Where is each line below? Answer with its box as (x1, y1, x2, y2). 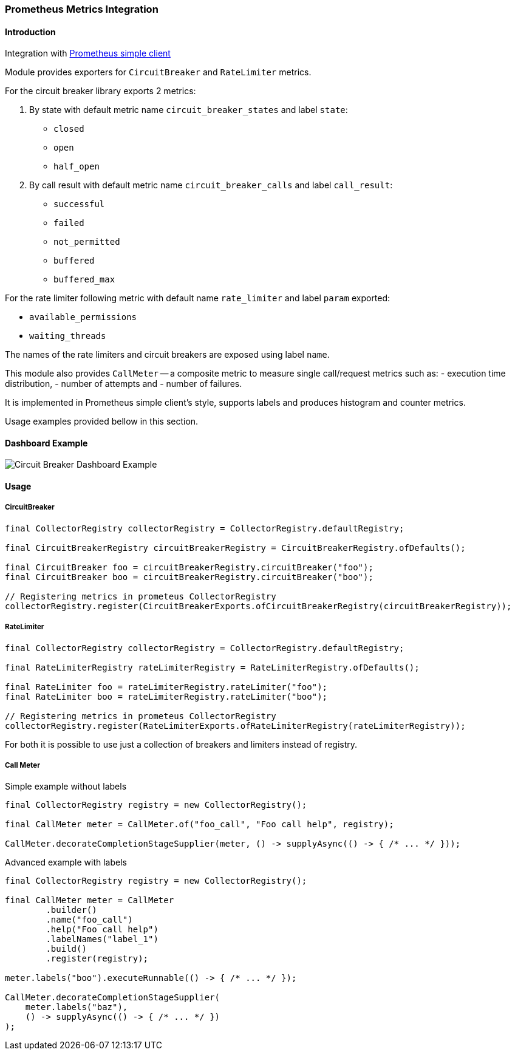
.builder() (46, 905, 97, 915)
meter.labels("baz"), (25, 1002, 128, 1012)
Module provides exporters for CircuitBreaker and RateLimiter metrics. (5, 67, 312, 78)
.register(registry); (46, 954, 149, 964)
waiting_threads (29, 331, 106, 341)
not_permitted (53, 237, 120, 247)
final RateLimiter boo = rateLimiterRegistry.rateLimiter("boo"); (5, 691, 328, 702)
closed (53, 124, 84, 134)
